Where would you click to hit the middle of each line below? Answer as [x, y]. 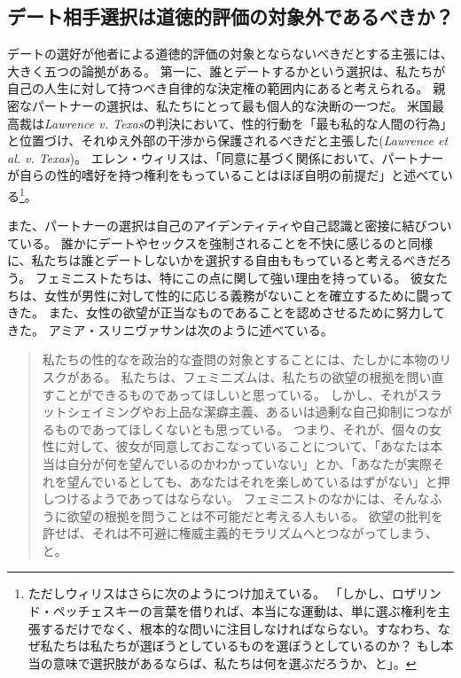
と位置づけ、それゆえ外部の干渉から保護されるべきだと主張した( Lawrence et [228, 140]
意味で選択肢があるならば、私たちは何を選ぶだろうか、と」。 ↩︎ [234, 662]
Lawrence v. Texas [94, 123]
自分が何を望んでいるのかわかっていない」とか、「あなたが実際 [250, 463]
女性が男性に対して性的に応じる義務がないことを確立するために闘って [248, 295]
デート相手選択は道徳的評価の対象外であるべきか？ [230, 16]
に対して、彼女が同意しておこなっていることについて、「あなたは [242, 446]
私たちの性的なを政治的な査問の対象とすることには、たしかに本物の [241, 359]
